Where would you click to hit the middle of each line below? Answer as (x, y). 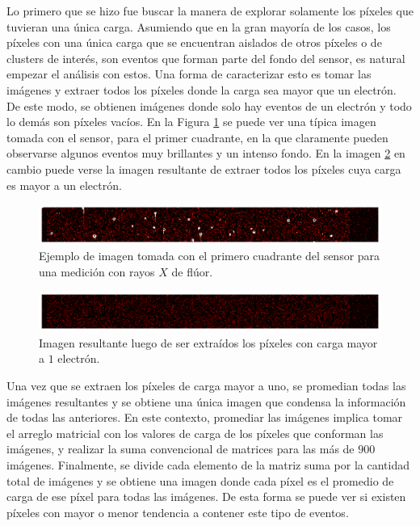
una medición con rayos (97, 271)
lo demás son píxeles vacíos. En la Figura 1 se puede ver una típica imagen (191, 122)
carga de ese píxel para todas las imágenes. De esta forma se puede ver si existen (206, 497)
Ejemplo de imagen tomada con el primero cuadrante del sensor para (210, 256)
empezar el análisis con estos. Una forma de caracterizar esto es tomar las (189, 74)
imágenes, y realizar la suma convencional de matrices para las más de (181, 449)
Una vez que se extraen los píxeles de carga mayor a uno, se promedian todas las (206, 386)
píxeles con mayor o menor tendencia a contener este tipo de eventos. (178, 512)
